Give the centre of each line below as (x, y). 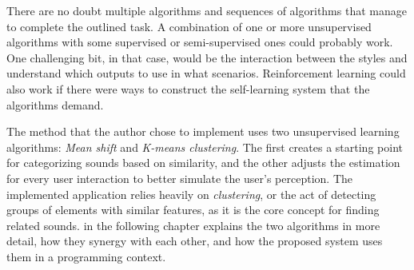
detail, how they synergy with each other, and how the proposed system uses (195, 241)
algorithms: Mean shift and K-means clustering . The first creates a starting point (205, 147)
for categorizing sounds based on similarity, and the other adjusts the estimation (203, 163)
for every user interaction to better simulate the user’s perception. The (180, 178)
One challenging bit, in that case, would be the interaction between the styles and (207, 57)
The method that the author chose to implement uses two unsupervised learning (203, 131)
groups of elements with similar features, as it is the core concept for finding (193, 210)
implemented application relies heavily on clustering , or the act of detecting (191, 194)
